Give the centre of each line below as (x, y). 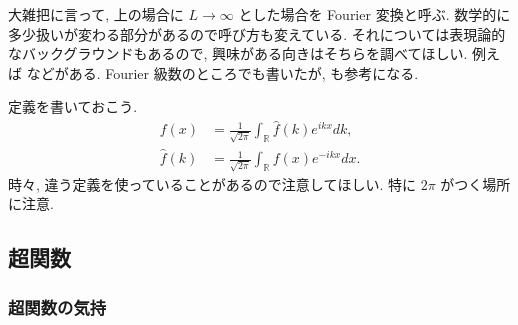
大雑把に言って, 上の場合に (96, 14)
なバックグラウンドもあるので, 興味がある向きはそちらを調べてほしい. (238, 53)
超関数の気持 (57, 306)
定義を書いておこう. (73, 106)
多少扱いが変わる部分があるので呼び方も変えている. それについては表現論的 (257, 33)
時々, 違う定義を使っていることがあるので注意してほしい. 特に (212, 183)
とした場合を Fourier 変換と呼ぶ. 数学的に (374, 14)
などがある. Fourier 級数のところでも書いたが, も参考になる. (222, 72)
